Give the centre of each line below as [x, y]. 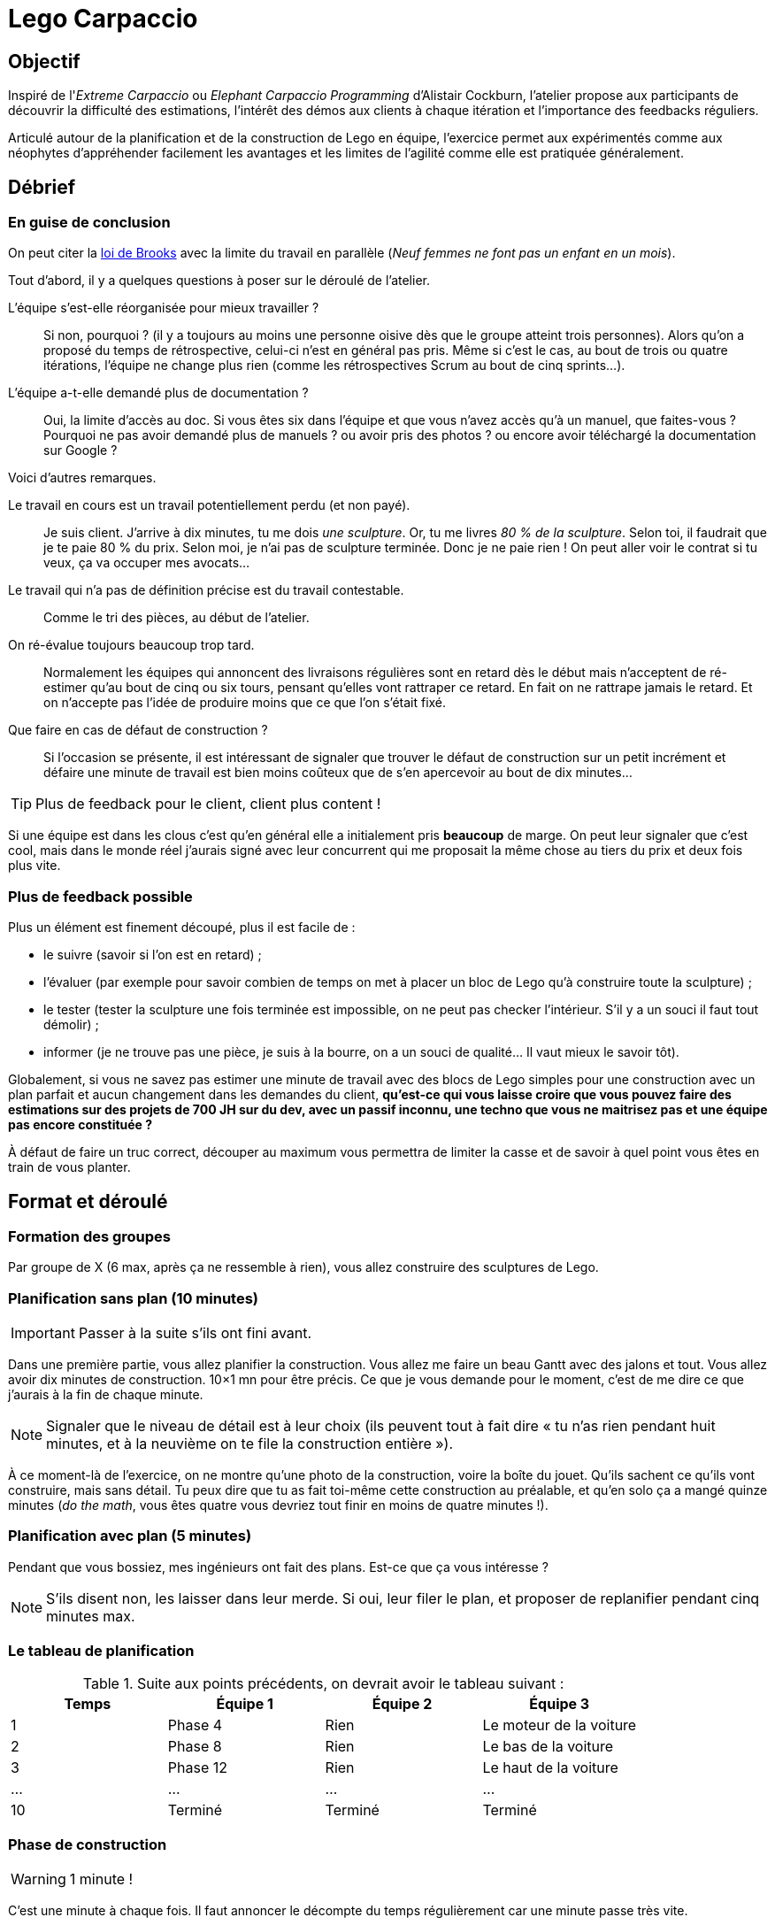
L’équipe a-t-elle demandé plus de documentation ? [158, 393]
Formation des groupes [90, 1236]
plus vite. [35, 866]
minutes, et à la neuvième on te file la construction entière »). [250, 1444]
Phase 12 [197, 1767]
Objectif [44, 61]
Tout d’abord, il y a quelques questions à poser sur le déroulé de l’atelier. [219, 281]
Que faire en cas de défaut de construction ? [138, 730]
